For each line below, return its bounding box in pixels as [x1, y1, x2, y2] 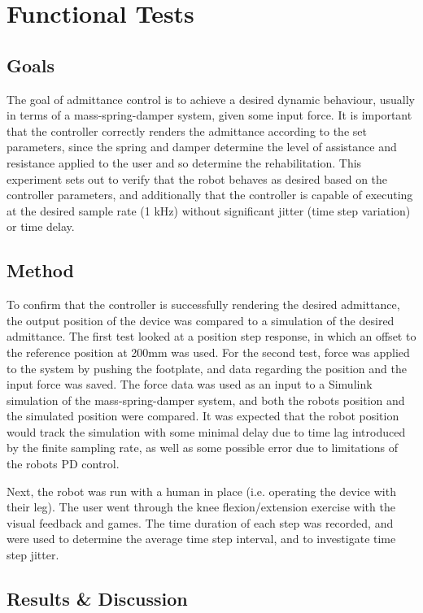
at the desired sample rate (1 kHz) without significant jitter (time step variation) [7, 202, 411, 219]
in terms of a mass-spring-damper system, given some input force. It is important [7, 107, 412, 124]
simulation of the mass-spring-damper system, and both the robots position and [7, 391, 405, 408]
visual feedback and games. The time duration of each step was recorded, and [7, 514, 394, 531]
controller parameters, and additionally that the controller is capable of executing [7, 186, 413, 203]
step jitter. [7, 546, 59, 563]
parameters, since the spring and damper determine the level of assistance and [7, 138, 397, 155]
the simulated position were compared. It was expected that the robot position [7, 407, 399, 424]
